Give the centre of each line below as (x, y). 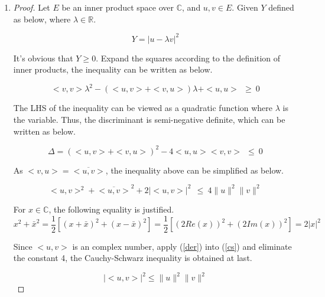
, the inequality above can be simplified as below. (195, 170)
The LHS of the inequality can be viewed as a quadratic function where (143, 108)
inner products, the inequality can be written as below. (113, 69)
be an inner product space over (118, 7)
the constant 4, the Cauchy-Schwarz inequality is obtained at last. (133, 258)
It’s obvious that (43, 58)
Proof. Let (32, 7)
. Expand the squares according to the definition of (188, 58)
